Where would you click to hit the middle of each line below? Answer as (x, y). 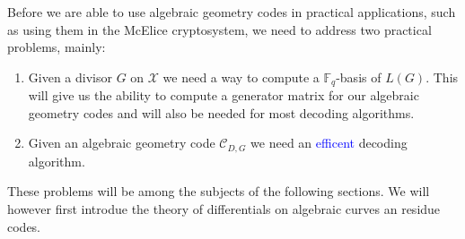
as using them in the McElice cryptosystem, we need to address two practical (219, 29)
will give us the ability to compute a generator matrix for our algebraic (224, 95)
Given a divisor (70, 77)
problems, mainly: (57, 47)
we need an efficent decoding (329, 143)
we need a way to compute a (241, 77)
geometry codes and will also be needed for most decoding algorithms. (221, 112)
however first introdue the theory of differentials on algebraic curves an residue (224, 209)
